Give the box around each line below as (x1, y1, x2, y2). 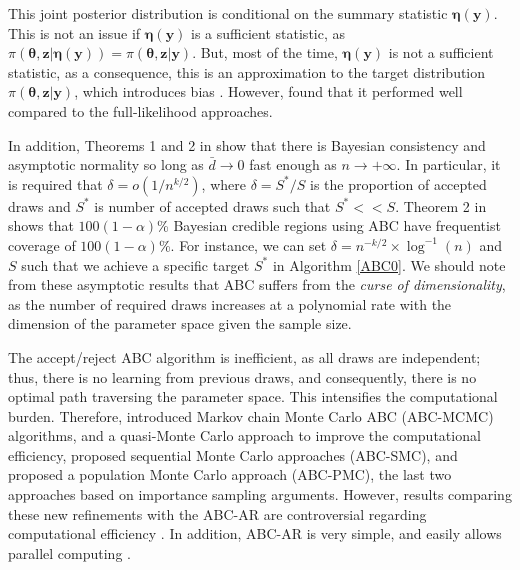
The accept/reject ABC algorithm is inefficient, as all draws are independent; (8, 346, 481, 367)
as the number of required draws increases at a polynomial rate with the (8, 293, 452, 314)
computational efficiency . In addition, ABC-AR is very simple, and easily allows (8, 523, 502, 544)
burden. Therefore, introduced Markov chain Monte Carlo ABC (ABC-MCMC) (8, 405, 494, 426)
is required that (8, 173, 103, 194)
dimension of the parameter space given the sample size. (8, 313, 352, 334)
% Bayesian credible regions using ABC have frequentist (157, 215, 501, 236)
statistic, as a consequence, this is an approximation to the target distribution (8, 61, 486, 82)
